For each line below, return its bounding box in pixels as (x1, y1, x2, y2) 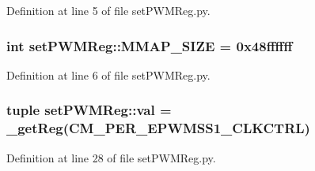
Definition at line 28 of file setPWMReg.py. (6, 149, 216, 165)
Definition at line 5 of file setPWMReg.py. (6, 2, 211, 18)
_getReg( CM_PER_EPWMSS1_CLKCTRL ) (6, 118, 310, 138)
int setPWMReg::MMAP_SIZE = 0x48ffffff (6, 35, 293, 55)
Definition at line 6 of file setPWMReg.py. (6, 66, 211, 83)
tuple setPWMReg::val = (6, 100, 172, 120)
